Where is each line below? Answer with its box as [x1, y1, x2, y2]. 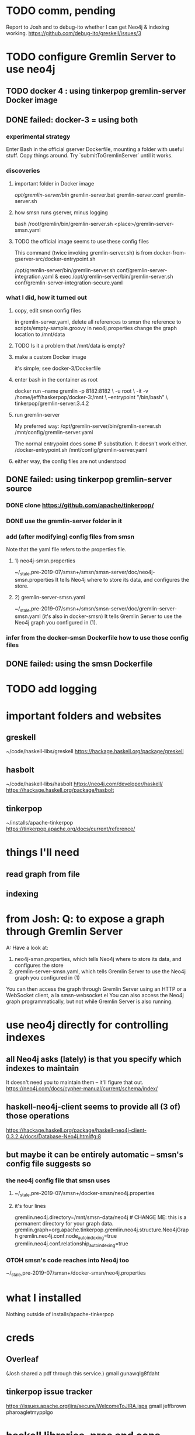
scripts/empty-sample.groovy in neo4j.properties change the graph [14, 324, 177, 331]
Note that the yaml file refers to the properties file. [6, 546, 127, 553]
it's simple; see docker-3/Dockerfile [14, 365, 101, 372]
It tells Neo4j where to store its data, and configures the [55, 576, 190, 583]
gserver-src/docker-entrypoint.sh [14, 255, 96, 262]
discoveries [6, 167, 40, 175]
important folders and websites [6, 709, 162, 722]
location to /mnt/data [14, 331, 65, 338]
